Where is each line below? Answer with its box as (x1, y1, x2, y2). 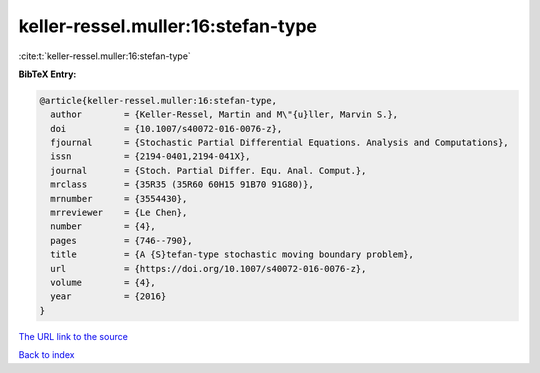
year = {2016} (50, 291, 167, 302)
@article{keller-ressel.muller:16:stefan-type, (39, 95, 277, 106)
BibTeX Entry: (18, 68, 77, 80)
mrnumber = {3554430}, (50, 193, 188, 204)
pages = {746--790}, (50, 235, 194, 246)
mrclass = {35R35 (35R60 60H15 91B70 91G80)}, (50, 179, 314, 190)
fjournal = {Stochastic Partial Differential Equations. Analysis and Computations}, (50, 137, 509, 149)
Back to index (18, 349, 75, 361)
